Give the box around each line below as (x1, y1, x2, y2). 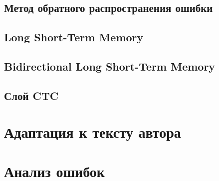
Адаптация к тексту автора (4, 122, 181, 142)
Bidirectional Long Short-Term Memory (4, 58, 216, 74)
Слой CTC (4, 88, 59, 103)
